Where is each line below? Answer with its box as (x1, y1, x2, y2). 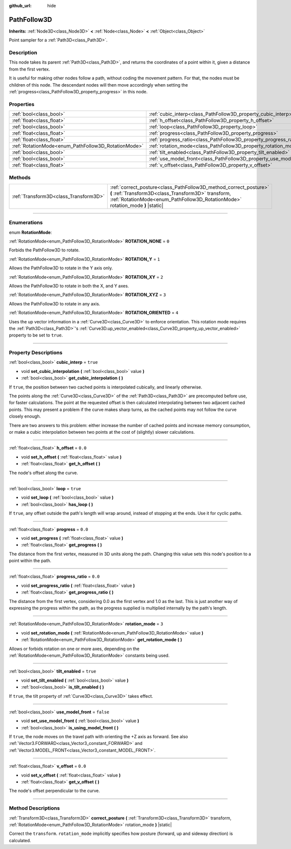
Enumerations (9, 219, 43, 226)
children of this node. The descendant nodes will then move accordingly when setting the (9, 82, 188, 88)
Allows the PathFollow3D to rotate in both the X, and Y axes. (9, 283, 129, 289)
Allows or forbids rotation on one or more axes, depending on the (9, 646, 140, 652)
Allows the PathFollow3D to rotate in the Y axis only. (9, 265, 113, 271)
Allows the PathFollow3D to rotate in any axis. (9, 301, 100, 306)
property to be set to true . (9, 332, 63, 338)
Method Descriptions (9, 805, 60, 812)
